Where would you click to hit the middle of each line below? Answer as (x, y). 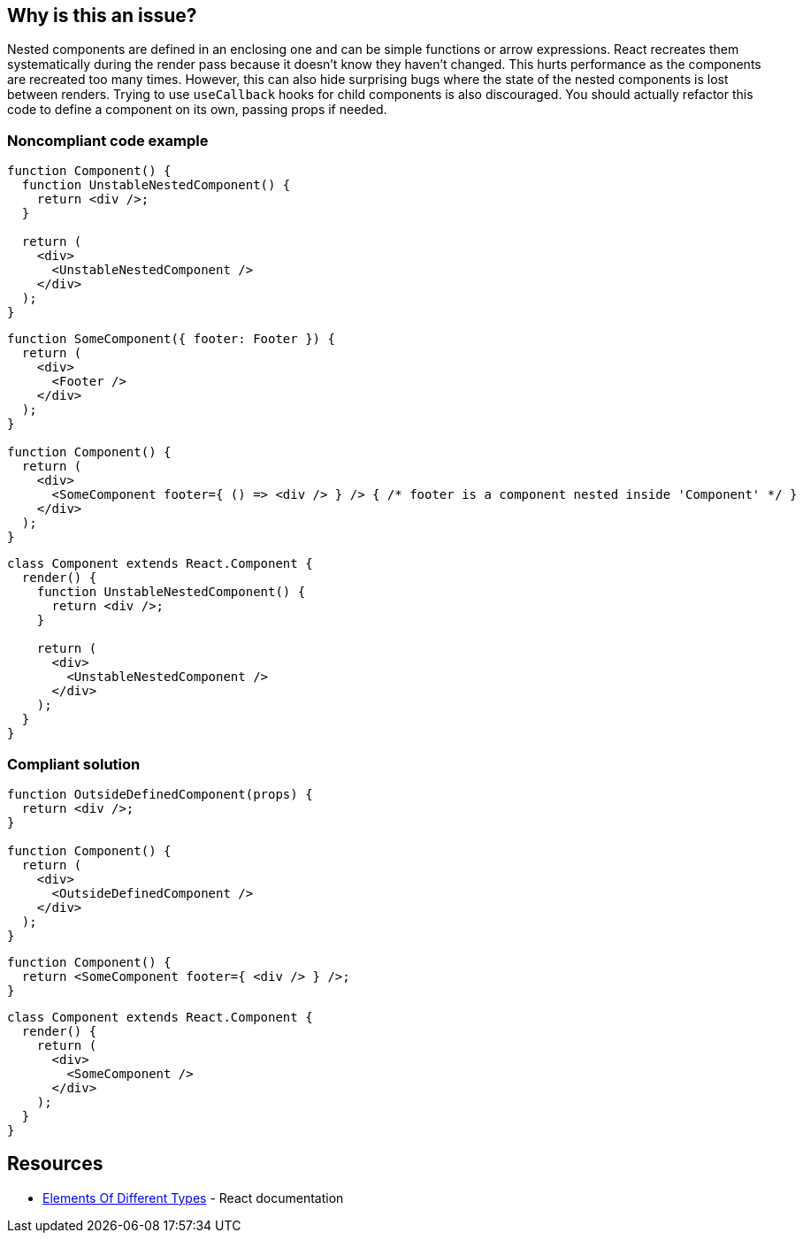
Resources (55, 1164)
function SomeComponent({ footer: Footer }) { (171, 339)
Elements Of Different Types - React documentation (193, 1198)
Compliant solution (74, 764)
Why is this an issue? (102, 15)
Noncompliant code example (108, 140)
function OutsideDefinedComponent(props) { (160, 794)
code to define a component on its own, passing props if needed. (197, 110)
